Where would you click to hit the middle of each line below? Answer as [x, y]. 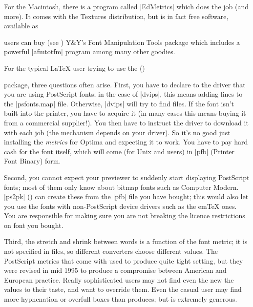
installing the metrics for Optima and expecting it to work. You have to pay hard [126, 142]
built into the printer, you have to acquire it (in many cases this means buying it [125, 113]
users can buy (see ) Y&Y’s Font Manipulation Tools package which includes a [122, 42]
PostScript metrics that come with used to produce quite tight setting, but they [124, 260]
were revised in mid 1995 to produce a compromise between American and [115, 270]
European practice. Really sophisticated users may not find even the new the [119, 279]
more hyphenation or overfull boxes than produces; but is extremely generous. [121, 299]
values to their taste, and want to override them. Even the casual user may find [123, 289]
